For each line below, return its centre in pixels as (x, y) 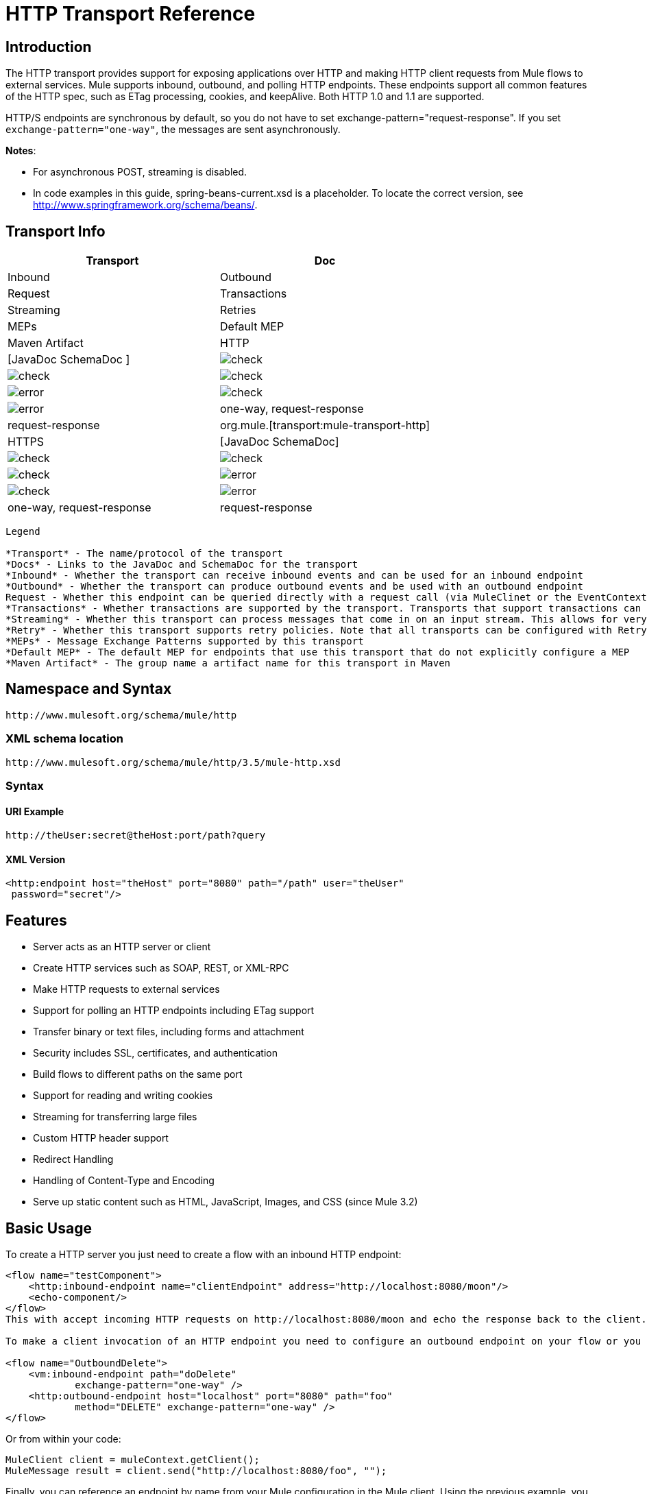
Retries (238, 310)
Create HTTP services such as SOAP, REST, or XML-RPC (161, 968)
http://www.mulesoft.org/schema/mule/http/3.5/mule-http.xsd (173, 762)
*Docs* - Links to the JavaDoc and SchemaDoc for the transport (182, 565)
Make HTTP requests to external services (126, 989)
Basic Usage (49, 1228)
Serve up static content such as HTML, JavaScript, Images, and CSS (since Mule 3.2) (225, 1202)
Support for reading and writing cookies (123, 1096)
